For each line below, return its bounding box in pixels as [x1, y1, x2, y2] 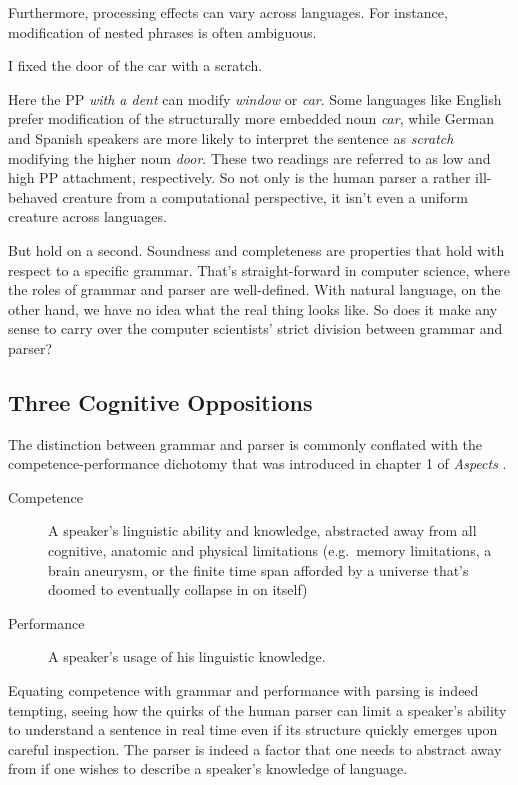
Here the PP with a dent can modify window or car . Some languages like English [8, 88, 502, 109]
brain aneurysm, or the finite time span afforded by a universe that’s [48, 559, 469, 580]
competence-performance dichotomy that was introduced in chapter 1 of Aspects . [8, 453, 507, 474]
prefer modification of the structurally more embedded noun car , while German [8, 108, 494, 129]
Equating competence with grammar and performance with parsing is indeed [8, 680, 479, 701]
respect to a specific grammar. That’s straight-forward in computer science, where [8, 259, 510, 280]
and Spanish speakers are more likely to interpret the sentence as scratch [8, 127, 454, 148]
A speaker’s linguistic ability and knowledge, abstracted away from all [48, 520, 477, 541]
